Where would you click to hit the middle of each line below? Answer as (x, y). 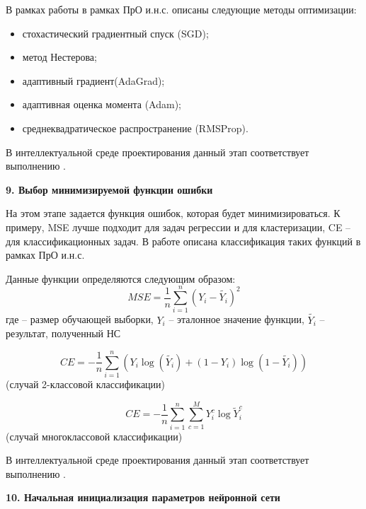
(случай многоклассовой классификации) (94, 436)
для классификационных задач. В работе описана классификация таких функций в (183, 241)
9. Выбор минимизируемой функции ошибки (109, 189)
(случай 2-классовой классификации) (86, 384)
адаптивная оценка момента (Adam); (102, 104)
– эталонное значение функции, (236, 319)
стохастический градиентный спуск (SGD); (115, 33)
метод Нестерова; (59, 57)
